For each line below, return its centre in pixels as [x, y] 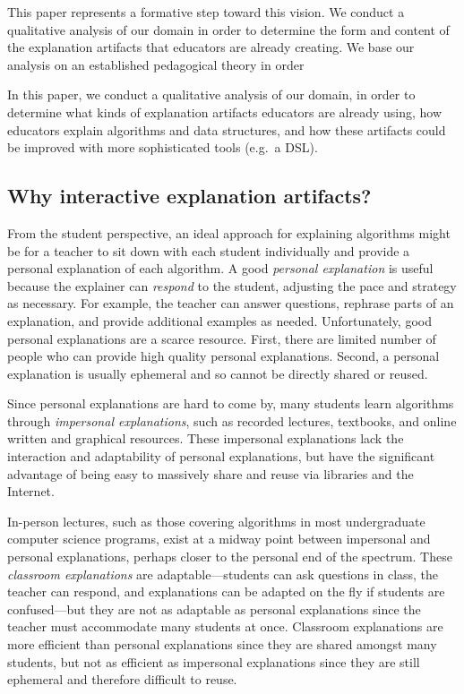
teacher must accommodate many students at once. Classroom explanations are [225, 626]
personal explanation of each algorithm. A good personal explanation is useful [220, 268]
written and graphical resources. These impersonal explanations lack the [206, 438]
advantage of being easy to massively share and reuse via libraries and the [211, 473]
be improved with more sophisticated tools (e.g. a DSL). [163, 147]
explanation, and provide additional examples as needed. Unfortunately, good [219, 320]
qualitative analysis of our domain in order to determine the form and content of [228, 29]
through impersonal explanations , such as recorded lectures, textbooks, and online [232, 420]
